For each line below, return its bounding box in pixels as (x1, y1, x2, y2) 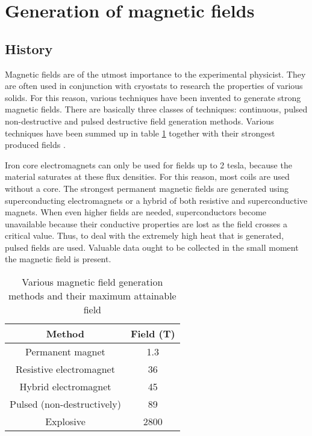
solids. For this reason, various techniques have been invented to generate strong (5, 91, 301, 103)
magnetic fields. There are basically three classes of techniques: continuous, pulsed (5, 103, 308, 115)
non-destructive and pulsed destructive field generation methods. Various (5, 114, 274, 127)
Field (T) (130, 327, 175, 341)
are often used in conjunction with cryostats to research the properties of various (5, 79, 303, 92)
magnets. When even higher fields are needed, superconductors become (5, 206, 267, 218)
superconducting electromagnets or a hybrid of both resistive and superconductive (5, 194, 308, 206)
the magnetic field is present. (5, 253, 111, 265)
